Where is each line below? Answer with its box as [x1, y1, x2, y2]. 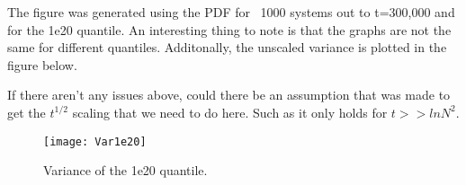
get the [7, 102, 46, 121]
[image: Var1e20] [43, 135, 147, 148]
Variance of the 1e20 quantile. [43, 161, 208, 180]
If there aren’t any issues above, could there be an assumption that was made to [7, 85, 451, 104]
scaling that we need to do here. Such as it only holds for [72, 102, 388, 121]
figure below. [7, 55, 77, 74]
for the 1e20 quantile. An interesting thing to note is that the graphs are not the [7, 20, 452, 39]
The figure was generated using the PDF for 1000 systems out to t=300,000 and [7, 3, 455, 21]
